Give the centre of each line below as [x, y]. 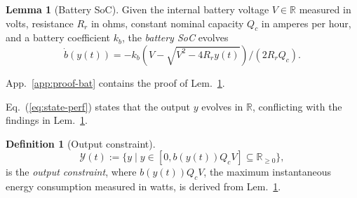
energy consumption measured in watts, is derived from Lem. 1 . [143, 186]
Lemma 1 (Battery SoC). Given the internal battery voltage [137, 9]
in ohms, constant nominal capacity [167, 23]
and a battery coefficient [58, 37]
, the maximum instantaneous [268, 172]
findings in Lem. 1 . [47, 120]
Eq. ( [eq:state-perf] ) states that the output [98, 106]
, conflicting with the [297, 106]
